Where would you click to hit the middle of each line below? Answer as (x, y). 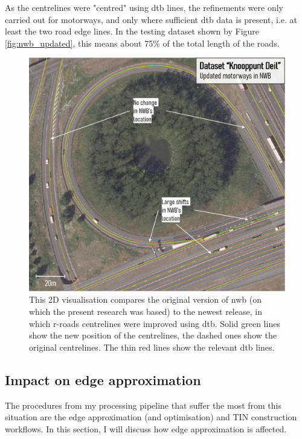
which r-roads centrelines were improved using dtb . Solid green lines (155, 323)
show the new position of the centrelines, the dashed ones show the (153, 335)
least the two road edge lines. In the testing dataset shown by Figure (132, 31)
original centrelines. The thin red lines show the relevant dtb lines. (152, 347)
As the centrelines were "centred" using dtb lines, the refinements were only (144, 7)
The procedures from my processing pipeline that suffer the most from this (143, 405)
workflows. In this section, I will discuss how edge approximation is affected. (146, 428)
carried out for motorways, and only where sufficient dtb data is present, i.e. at (151, 19)
